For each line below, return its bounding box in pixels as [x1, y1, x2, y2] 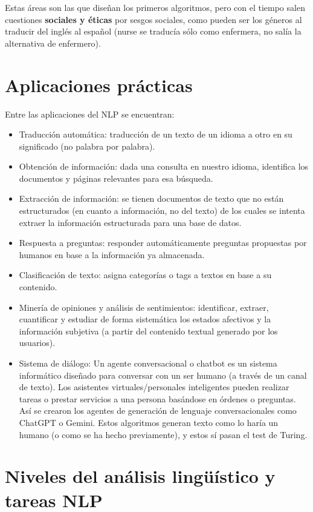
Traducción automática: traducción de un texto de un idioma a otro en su [19, 128, 292, 141]
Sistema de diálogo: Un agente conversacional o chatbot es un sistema [19, 357, 277, 369]
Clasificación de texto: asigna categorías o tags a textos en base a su [19, 268, 272, 281]
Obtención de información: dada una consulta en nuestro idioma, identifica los [19, 160, 309, 173]
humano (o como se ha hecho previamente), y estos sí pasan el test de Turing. [19, 428, 308, 441]
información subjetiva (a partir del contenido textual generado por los [19, 324, 278, 337]
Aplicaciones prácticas [5, 72, 193, 97]
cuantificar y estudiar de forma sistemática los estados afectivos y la [19, 313, 271, 325]
